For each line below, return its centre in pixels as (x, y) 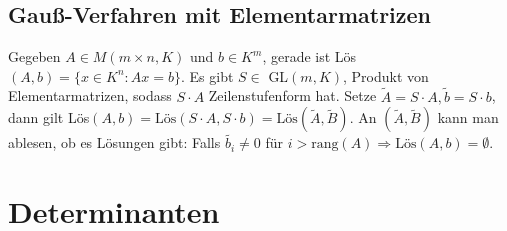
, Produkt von (386, 75)
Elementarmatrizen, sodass (90, 95)
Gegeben (34, 56)
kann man (468, 117)
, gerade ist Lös (309, 56)
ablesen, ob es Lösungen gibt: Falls (114, 142)
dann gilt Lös (49, 117)
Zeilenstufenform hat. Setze (292, 95)
